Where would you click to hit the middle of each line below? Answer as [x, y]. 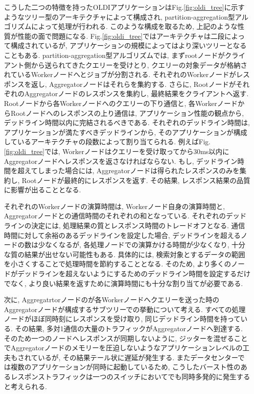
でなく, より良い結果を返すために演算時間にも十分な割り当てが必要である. [124, 283]
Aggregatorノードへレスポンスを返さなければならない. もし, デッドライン [121, 161]
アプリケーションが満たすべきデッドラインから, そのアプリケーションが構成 [126, 132]
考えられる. [29, 386]
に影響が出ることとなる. [43, 190]
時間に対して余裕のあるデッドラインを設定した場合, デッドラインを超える [122, 235]
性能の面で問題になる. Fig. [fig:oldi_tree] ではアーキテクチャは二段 [121, 36]
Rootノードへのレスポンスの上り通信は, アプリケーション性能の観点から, [127, 113]
